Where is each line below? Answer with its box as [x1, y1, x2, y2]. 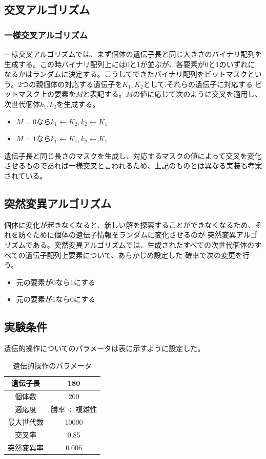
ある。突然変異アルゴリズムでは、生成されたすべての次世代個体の [32, 239, 254, 250]
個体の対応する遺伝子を [43, 78, 122, 89]
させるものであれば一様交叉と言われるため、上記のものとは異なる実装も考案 [4, 160, 262, 171]
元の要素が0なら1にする [16, 276, 95, 287]
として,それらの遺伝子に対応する [143, 78, 253, 89]
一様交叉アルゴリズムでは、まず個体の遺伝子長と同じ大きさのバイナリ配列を [4, 49, 262, 59]
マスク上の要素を [18, 89, 76, 99]
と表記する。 [83, 89, 126, 99]
